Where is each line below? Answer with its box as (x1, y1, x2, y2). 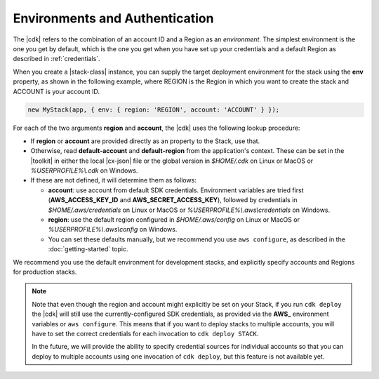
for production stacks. (13, 267, 77, 276)
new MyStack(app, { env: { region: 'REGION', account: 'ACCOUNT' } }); (27, 106, 280, 114)
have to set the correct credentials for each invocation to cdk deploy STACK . (32, 329, 259, 338)
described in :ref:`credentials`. (13, 55, 101, 63)
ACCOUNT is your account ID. (13, 87, 100, 95)
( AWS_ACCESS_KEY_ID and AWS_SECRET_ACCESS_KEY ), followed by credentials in (48, 196, 298, 204)
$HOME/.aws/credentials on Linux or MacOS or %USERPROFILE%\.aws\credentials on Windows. (48, 206, 331, 214)
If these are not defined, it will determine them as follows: (30, 176, 197, 185)
